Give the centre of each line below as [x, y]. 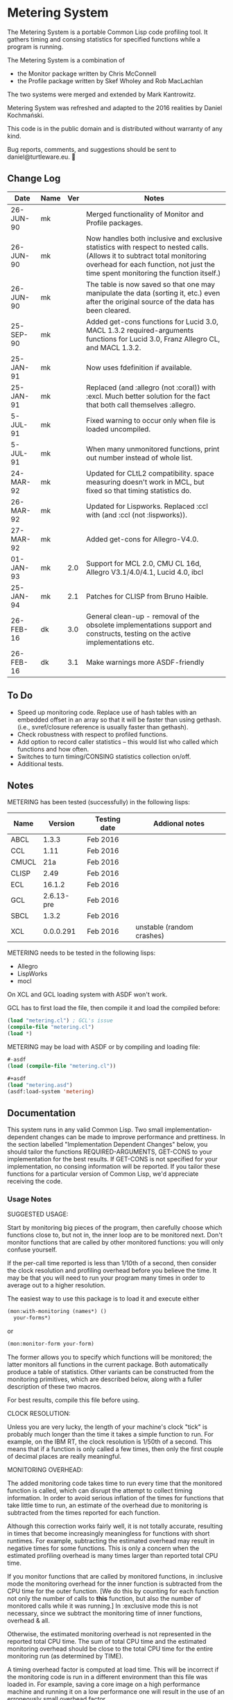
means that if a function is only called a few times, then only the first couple [115, 1449]
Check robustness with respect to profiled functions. [93, 734]
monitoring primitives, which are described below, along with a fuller [105, 1379]
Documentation [42, 1113]
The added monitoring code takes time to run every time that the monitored [115, 1483]
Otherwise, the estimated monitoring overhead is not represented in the [109, 1634]
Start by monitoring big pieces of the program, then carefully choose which [115, 1228]
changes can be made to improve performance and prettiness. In [132, 1137]
